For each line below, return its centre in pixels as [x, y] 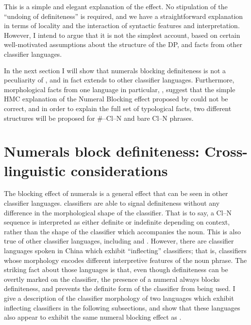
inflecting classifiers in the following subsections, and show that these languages [122, 307]
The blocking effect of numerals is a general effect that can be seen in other [116, 193]
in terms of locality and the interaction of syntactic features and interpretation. [122, 25]
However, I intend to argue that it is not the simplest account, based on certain [122, 35]
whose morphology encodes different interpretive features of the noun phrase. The [125, 260]
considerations [119, 170]
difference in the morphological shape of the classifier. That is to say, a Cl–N [118, 212]
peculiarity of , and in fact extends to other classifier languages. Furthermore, [119, 80]
